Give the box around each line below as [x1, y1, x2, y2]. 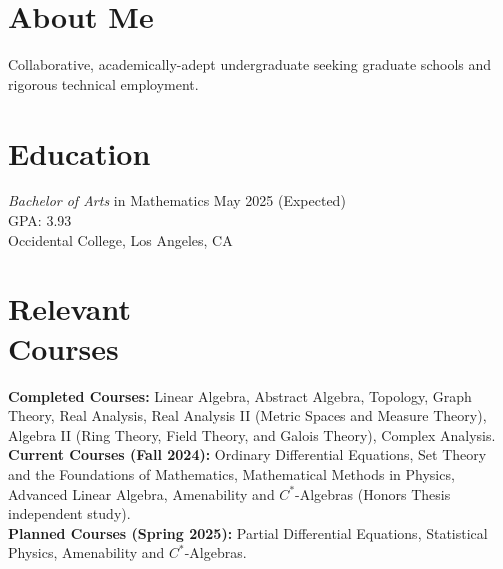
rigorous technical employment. [8, 73, 199, 94]
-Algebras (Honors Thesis [295, 483, 451, 504]
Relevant [8, 288, 131, 329]
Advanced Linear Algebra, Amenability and [8, 483, 275, 504]
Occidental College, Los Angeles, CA [8, 229, 233, 250]
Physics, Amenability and [8, 542, 165, 563]
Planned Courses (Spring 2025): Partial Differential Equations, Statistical [8, 522, 488, 543]
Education [8, 132, 151, 173]
